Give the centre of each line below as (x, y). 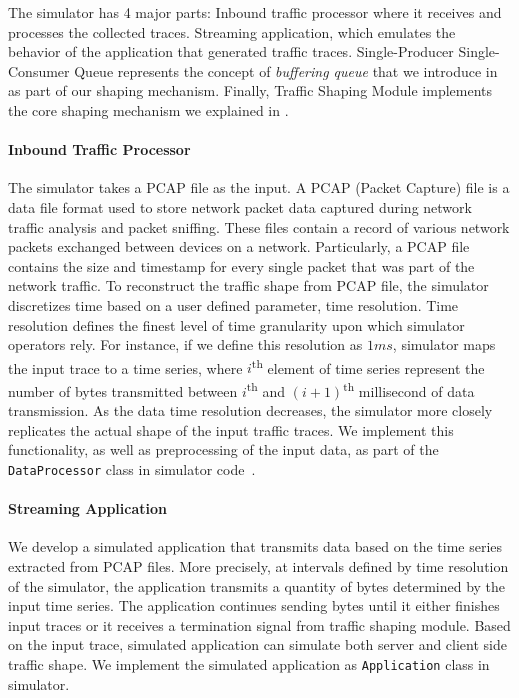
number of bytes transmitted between (123, 390)
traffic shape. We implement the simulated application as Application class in (249, 664)
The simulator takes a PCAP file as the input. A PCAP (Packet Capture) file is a (259, 187)
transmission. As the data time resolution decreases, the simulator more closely (250, 410)
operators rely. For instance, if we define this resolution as (185, 344)
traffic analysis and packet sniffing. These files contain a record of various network (259, 226)
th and (266, 389)
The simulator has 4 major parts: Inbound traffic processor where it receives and (255, 12)
